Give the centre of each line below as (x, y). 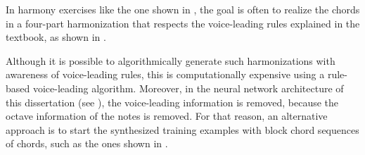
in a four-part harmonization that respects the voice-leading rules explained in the (183, 23)
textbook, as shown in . (56, 37)
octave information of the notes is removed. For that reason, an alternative (167, 116)
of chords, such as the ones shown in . (87, 143)
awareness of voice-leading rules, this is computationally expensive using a (165, 74)
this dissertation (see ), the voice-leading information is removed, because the (172, 102)
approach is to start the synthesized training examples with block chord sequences (182, 129)
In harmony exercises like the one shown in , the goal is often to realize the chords (183, 9)
